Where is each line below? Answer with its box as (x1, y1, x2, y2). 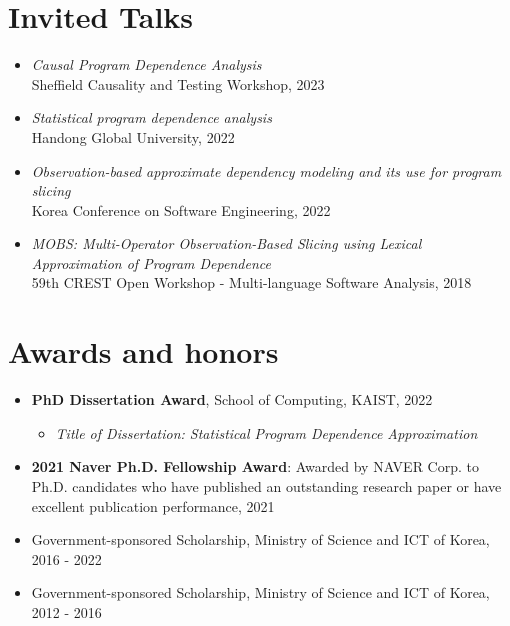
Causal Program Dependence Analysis (31, 54, 262, 75)
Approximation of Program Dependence (31, 252, 271, 273)
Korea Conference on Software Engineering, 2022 (31, 199, 331, 220)
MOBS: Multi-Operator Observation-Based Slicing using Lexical (31, 233, 422, 254)
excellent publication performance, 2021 (31, 495, 275, 516)
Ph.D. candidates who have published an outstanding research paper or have (31, 475, 502, 496)
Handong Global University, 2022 (31, 126, 235, 147)
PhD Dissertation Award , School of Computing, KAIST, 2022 (31, 389, 433, 410)
